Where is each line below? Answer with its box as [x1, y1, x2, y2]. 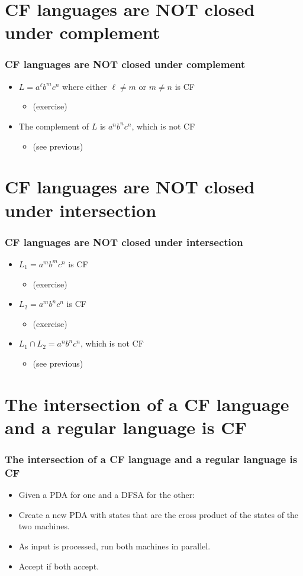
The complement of [18, 119, 89, 132]
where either [62, 80, 107, 92]
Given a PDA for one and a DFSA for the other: [18, 488, 195, 501]
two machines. [18, 520, 70, 532]
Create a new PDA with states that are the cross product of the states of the [18, 508, 299, 520]
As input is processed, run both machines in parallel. [18, 539, 211, 552]
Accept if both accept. [18, 559, 99, 572]
